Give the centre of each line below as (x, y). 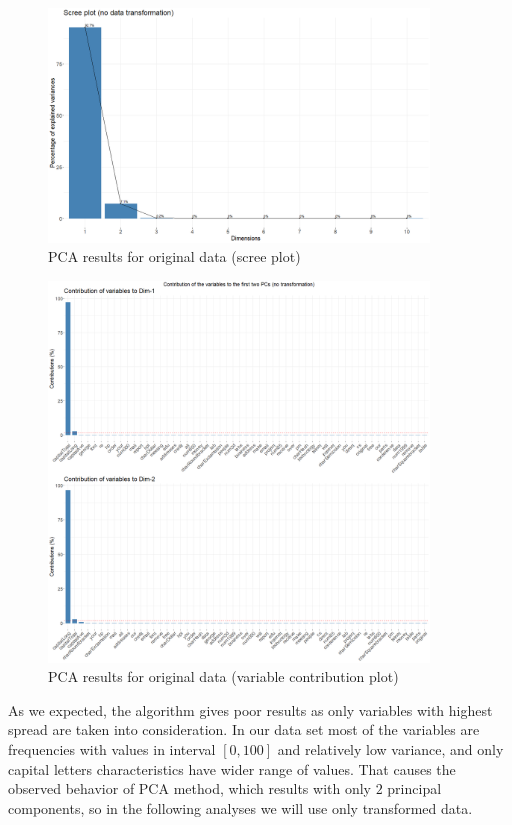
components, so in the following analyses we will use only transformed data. (240, 807)
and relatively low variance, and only (390, 748)
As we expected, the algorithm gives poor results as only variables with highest (250, 709)
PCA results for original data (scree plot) (174, 256)
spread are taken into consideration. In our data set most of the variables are (244, 729)
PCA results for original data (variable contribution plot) (223, 676)
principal (414, 788)
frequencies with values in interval (112, 748)
